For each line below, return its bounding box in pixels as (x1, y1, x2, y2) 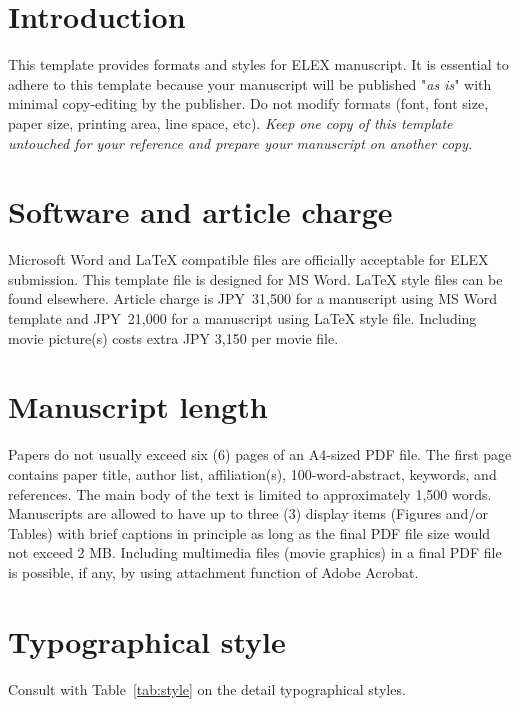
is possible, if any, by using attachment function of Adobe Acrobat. (8, 561, 419, 582)
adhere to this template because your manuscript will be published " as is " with (8, 73, 492, 94)
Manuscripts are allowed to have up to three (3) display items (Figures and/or (8, 503, 488, 524)
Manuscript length (8, 386, 268, 427)
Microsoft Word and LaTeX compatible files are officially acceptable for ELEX (8, 249, 489, 270)
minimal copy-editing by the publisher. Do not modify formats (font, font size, (8, 93, 489, 114)
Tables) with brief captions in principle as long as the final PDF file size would (8, 522, 491, 543)
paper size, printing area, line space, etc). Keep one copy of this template (8, 112, 453, 133)
